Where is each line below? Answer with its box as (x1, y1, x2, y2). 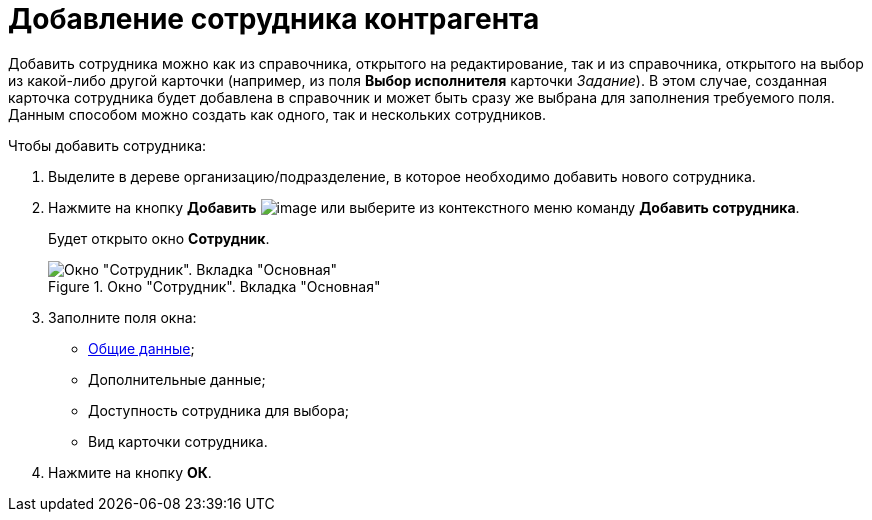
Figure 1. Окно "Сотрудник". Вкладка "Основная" (48, 277, 381, 295)
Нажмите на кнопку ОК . (48, 463, 212, 481)
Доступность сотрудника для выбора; (88, 401, 350, 419)
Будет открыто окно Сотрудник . (48, 229, 270, 247)
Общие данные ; (88, 339, 195, 357)
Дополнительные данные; (88, 370, 266, 388)
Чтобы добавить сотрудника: (8, 136, 207, 154)
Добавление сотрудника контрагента (8, 2, 540, 36)
